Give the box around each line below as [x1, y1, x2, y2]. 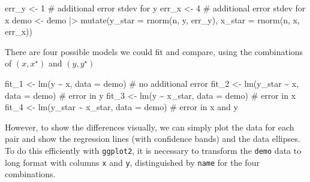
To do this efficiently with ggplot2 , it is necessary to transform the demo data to [5, 144, 302, 156]
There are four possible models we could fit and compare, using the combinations [5, 45, 303, 57]
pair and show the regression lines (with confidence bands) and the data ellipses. [5, 132, 300, 145]
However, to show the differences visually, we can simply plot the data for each [5, 120, 294, 133]
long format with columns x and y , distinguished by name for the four [5, 156, 260, 168]
